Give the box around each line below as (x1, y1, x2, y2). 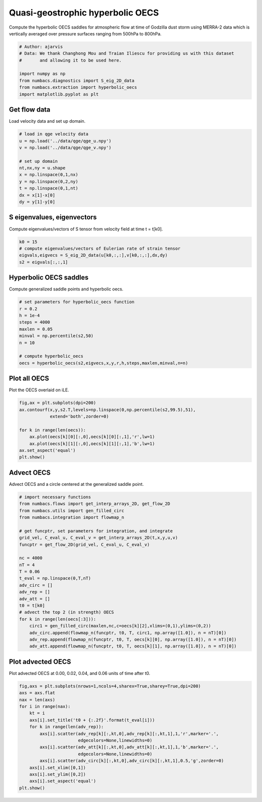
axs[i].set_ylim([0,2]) (29, 771, 86, 777)
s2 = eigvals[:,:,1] (19, 259, 68, 265)
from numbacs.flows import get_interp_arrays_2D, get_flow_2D (19, 501, 170, 507)
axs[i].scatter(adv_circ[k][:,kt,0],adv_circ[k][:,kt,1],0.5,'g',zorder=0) (39, 758, 224, 764)
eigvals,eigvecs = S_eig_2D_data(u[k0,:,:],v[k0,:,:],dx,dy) (19, 253, 168, 258)
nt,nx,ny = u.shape (19, 165, 65, 171)
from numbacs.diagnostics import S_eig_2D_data (19, 78, 134, 83)
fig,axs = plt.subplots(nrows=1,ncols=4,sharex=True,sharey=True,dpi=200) (19, 683, 201, 689)
